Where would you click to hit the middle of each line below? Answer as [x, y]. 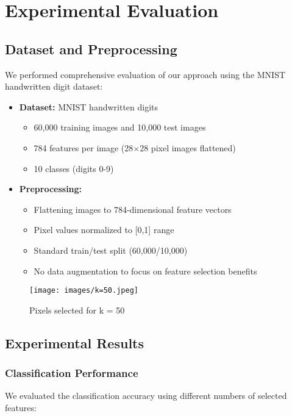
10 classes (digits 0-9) [74, 168]
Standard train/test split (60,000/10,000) [111, 250]
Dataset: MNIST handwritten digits [89, 106]
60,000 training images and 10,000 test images [120, 127]
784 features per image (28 [84, 147]
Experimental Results [74, 342]
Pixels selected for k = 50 [77, 310]
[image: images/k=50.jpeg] [84, 291]
